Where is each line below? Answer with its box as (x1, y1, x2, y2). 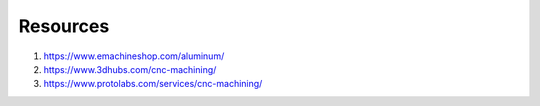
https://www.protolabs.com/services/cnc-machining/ (43, 78, 263, 90)
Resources (18, 15, 110, 37)
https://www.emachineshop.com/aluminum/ (43, 50, 225, 62)
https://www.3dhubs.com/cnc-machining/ (43, 63, 217, 75)
